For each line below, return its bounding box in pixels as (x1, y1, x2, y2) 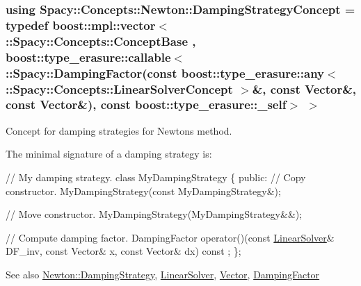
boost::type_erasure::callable (6, 48, 171, 65)
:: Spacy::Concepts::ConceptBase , (6, 32, 196, 49)
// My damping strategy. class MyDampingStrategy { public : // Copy (6, 169, 306, 184)
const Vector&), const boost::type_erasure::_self (6, 96, 287, 113)
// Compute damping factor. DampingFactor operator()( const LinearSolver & (6, 230, 335, 244)
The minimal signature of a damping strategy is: (6, 146, 212, 161)
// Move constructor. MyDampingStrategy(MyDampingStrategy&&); (6, 207, 303, 221)
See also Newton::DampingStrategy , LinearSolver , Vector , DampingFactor (6, 267, 320, 281)
